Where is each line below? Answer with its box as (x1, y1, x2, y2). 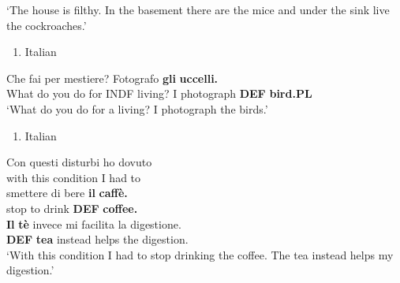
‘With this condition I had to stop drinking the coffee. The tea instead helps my (6, 246, 394, 263)
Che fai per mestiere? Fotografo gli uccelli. (6, 69, 219, 86)
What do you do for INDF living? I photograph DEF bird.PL (6, 85, 312, 102)
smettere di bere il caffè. (6, 184, 128, 201)
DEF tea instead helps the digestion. (6, 231, 189, 248)
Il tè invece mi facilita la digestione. (6, 215, 181, 232)
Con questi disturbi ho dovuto (6, 154, 152, 170)
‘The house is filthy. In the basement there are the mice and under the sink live (6, 2, 390, 17)
